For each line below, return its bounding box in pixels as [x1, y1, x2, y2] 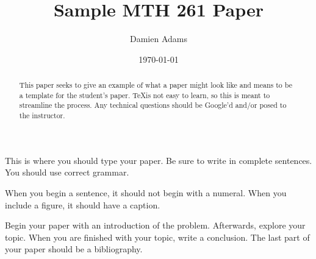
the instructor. [19, 110, 65, 121]
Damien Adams [130, 32, 187, 45]
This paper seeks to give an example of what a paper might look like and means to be [19, 80, 292, 90]
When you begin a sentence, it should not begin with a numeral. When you [5, 186, 287, 199]
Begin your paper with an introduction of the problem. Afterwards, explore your [5, 219, 306, 232]
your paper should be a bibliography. [5, 243, 143, 255]
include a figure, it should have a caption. [5, 198, 160, 211]
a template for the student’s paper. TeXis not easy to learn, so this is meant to [19, 90, 270, 100]
